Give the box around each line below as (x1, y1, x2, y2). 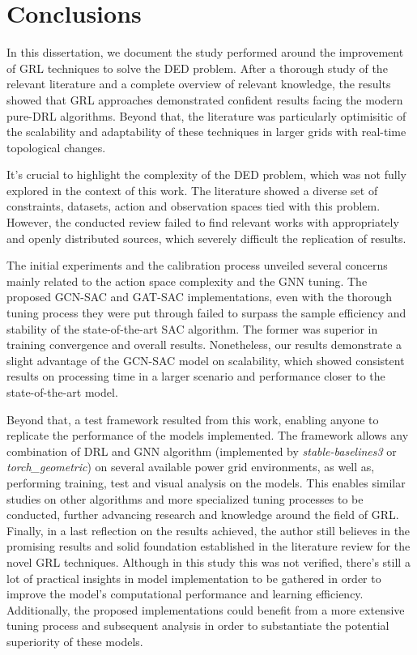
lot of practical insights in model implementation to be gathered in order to (6, 569, 381, 586)
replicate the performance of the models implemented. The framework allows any (6, 427, 409, 444)
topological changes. (6, 138, 106, 155)
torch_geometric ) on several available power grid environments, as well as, (6, 458, 375, 475)
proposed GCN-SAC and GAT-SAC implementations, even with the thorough (6, 288, 393, 305)
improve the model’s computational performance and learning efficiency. (6, 585, 364, 602)
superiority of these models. (6, 632, 143, 649)
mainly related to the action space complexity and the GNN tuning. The (6, 272, 368, 289)
